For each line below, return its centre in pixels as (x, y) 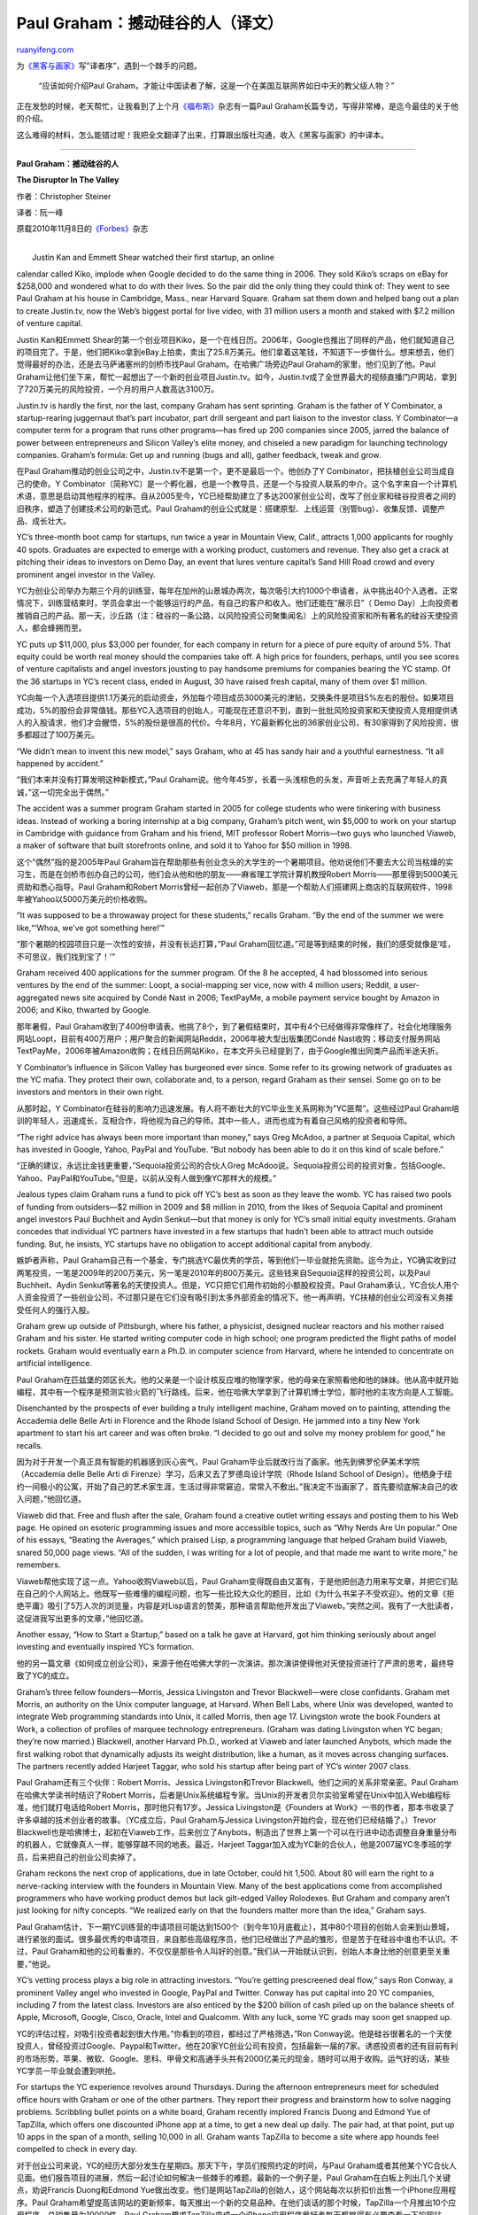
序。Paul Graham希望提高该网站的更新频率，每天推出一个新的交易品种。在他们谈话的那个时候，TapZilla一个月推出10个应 (236, 2203)
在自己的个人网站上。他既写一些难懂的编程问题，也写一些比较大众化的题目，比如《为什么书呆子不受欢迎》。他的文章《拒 (235, 1593)
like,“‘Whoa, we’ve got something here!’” (91, 928)
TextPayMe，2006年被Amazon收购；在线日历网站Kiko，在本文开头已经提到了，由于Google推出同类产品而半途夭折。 (230, 1051)
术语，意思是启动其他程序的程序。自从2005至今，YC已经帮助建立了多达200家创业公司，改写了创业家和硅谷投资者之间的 (236, 496)
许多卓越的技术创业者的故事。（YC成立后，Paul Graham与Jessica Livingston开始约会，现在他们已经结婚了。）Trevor (227, 1820)
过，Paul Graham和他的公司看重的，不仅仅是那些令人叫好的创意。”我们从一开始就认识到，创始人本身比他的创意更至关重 (233, 1951)
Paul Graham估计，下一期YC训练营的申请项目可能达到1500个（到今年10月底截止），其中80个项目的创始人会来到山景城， (235, 1926)
